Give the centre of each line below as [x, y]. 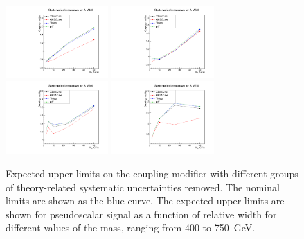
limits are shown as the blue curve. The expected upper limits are [145, 201]
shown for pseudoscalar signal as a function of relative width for [141, 214]
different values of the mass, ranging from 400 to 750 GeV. [131, 228]
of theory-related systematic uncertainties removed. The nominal [143, 187]
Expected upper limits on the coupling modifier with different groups [152, 173]
